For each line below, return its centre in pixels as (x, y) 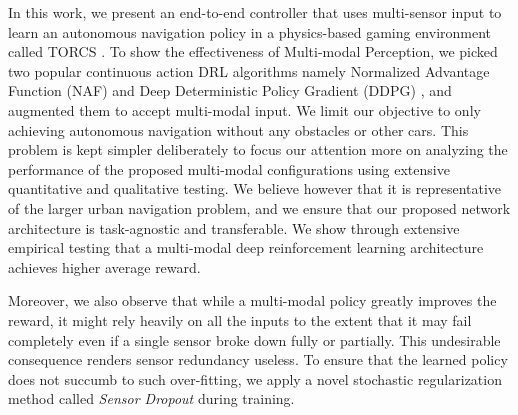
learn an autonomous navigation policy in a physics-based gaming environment (250, 31)
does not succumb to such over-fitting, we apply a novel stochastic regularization (255, 378)
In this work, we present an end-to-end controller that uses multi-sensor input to (255, 12)
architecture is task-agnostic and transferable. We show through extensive (234, 227)
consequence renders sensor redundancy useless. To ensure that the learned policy (258, 359)
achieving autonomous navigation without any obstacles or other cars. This (238, 129)
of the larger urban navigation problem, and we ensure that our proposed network (259, 207)
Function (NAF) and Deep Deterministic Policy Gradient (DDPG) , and (230, 90)
